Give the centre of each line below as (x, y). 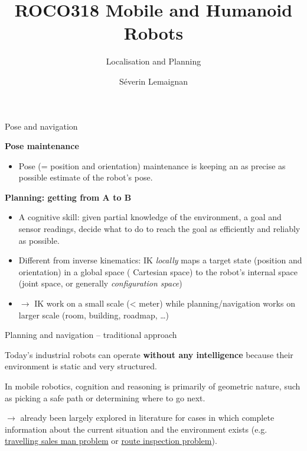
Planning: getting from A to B (68, 197)
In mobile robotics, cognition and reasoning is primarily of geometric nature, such (153, 386)
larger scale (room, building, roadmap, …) (94, 315)
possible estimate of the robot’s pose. (86, 177)
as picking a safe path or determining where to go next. (105, 397)
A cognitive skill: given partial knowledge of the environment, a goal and (150, 217)
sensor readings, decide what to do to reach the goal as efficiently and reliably (159, 229)
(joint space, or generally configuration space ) (100, 283)
